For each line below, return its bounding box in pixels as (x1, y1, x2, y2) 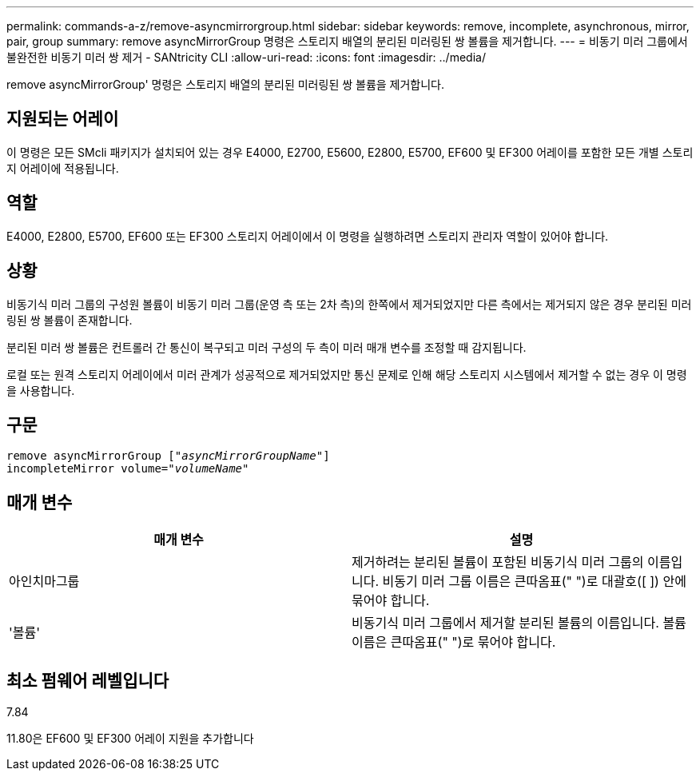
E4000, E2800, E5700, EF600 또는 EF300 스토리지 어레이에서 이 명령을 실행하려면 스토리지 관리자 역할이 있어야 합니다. (6, 229, 609, 243)
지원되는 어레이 (6, 109, 119, 129)
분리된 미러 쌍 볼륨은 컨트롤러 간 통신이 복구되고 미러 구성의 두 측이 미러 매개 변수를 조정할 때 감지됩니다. (6, 340, 527, 354)
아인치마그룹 (9, 573, 80, 590)
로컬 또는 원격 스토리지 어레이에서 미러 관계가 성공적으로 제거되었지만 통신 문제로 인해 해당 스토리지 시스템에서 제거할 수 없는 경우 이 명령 (6, 367, 687, 381)
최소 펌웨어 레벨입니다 (6, 670, 169, 691)
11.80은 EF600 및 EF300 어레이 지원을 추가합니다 (6, 731, 254, 746)
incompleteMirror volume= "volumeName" (6, 462, 249, 476)
